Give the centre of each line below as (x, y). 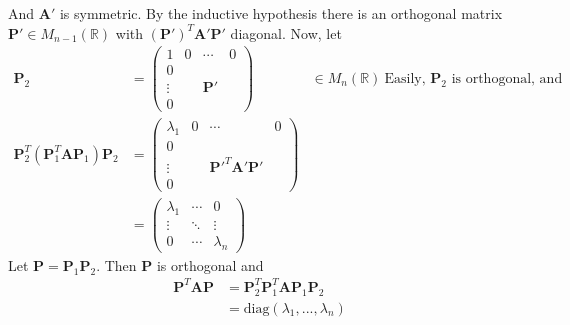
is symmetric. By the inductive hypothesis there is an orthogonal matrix (281, 13)
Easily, (405, 78)
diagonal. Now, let (286, 32)
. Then (116, 264)
